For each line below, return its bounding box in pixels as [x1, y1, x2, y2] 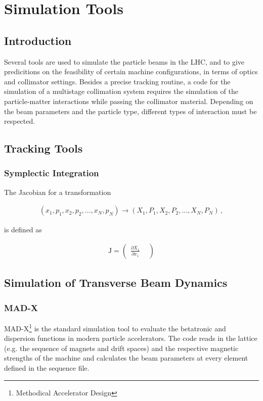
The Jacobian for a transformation [4, 186, 111, 197]
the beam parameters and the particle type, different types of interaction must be [4, 106, 257, 116]
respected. [4, 116, 35, 126]
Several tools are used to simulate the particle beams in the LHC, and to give [4, 56, 245, 67]
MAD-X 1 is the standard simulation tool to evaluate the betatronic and [4, 321, 226, 333]
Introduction [4, 32, 72, 48]
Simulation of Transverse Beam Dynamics [4, 275, 228, 290]
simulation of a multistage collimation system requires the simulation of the [4, 86, 238, 96]
